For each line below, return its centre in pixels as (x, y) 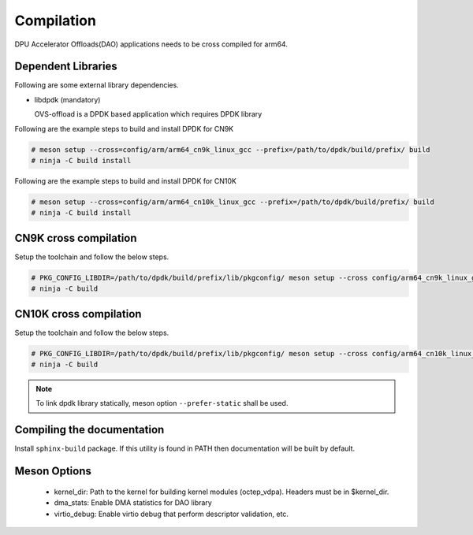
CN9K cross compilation (76, 238)
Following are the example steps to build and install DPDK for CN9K (124, 128)
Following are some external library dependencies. (97, 85)
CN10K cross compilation (78, 314)
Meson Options (53, 472)
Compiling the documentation (89, 430)
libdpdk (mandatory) (67, 99)
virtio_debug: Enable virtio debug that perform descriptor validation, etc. (171, 514)
